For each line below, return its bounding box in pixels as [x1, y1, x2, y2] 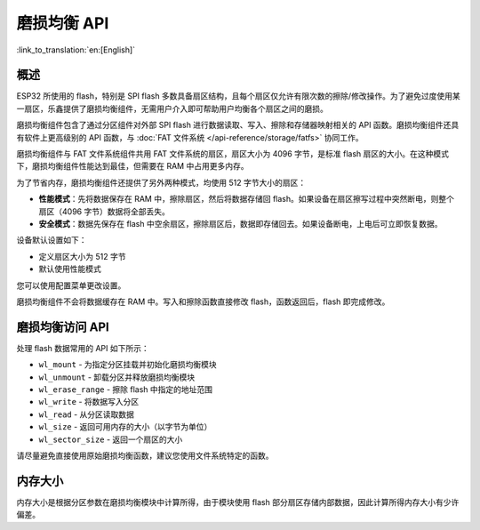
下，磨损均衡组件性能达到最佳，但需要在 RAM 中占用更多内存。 [16, 161, 249, 172]
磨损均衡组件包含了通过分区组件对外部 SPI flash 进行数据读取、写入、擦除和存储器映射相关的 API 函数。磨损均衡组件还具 [16, 120, 460, 131]
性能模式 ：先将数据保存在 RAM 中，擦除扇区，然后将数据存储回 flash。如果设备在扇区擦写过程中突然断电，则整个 [38, 194, 455, 205]
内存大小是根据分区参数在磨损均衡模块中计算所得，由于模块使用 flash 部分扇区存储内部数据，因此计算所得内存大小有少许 [16, 496, 460, 507]
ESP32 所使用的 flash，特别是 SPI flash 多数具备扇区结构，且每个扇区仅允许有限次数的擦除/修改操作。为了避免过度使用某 [16, 91, 461, 101]
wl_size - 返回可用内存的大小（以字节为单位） [38, 422, 212, 432]
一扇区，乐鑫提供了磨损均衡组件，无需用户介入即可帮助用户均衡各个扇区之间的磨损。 [16, 103, 328, 114]
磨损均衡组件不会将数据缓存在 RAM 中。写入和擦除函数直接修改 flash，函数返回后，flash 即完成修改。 [16, 296, 390, 307]
